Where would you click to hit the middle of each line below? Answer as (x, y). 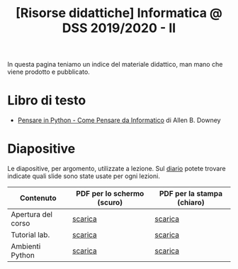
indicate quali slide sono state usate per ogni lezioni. (84, 176)
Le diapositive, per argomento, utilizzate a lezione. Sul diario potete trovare (117, 169)
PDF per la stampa (191, 194)
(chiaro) (191, 202)
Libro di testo (47, 100)
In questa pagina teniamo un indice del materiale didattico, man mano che (115, 65)
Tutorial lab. (30, 235)
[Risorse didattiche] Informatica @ (119, 13)
